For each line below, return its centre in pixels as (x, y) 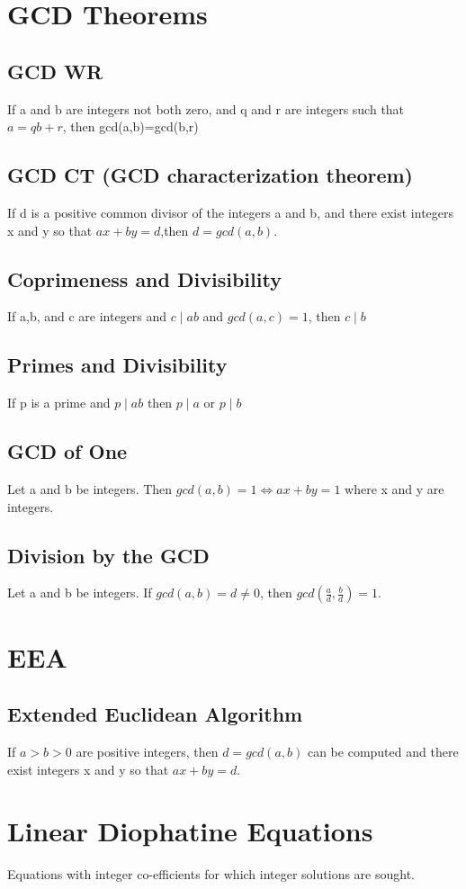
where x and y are (394, 488)
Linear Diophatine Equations (190, 831)
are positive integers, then (147, 751)
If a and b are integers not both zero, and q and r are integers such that (206, 108)
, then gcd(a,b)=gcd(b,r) (130, 126)
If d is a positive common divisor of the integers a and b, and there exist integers (231, 212)
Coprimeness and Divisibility (144, 278)
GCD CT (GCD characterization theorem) (210, 175)
